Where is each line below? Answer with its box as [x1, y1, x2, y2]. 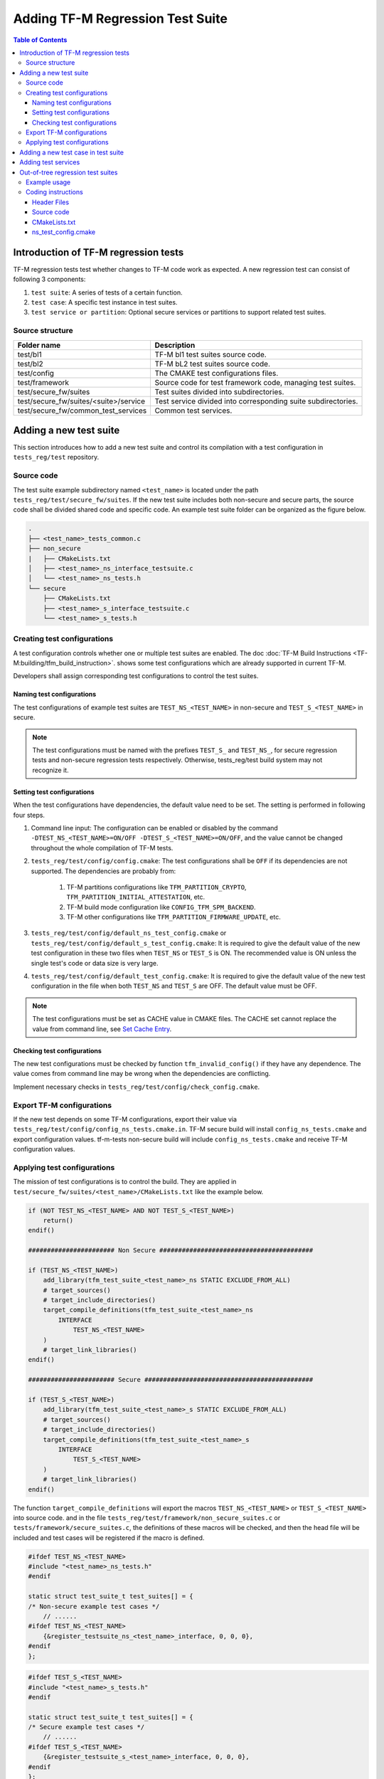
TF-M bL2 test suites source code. [154, 359, 270, 369]
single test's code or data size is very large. [31, 959, 159, 967]
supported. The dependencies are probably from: [31, 867, 176, 875]
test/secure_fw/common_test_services [17, 406, 147, 416]
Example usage [26, 178, 71, 186]
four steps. [13, 811, 46, 819]
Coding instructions [26, 188, 83, 196]
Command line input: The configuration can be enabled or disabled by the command [31, 823, 279, 832]
